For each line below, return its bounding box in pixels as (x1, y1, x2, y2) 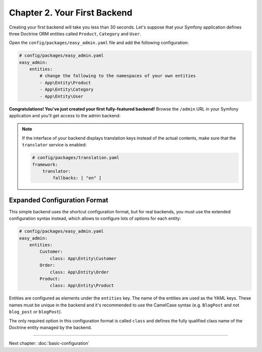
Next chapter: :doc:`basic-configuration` (9, 340, 90, 346)
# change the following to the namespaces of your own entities (39, 73, 196, 79)
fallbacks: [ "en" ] (52, 175, 102, 181)
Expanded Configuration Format (9, 196, 109, 204)
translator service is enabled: (22, 142, 87, 148)
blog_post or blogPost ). (9, 309, 62, 315)
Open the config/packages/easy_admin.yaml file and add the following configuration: (9, 40, 189, 46)
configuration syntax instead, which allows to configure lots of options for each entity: (9, 216, 181, 222)
